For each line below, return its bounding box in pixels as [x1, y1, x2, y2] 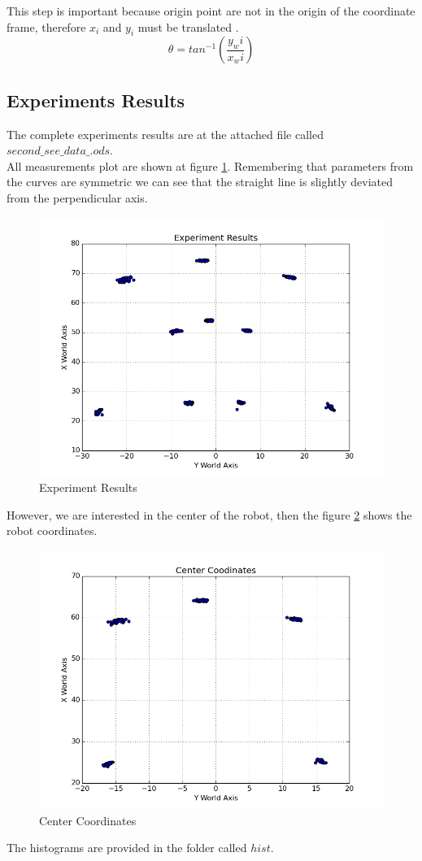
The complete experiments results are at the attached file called [7, 125, 324, 142]
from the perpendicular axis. [7, 189, 148, 206]
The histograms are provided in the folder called [7, 839, 247, 856]
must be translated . [137, 18, 239, 35]
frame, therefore [7, 18, 86, 35]
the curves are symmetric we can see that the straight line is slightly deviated [7, 173, 393, 190]
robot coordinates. [7, 522, 98, 539]
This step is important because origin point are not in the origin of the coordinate [7, 2, 415, 19]
